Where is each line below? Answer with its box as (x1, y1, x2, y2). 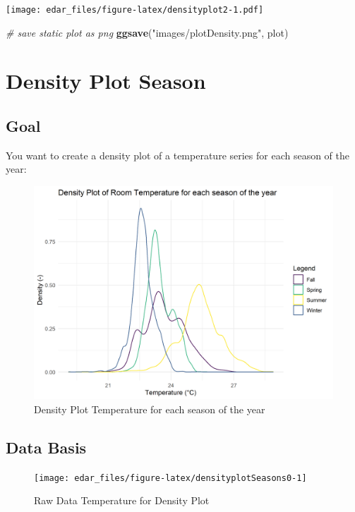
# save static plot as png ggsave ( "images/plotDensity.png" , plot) (6, 25, 289, 39)
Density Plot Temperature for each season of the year (34, 401, 265, 416)
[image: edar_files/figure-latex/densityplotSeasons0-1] (34, 473, 307, 483)
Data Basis (6, 436, 87, 458)
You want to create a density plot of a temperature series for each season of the (6, 147, 350, 162)
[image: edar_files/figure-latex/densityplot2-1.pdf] (6, 5, 264, 15)
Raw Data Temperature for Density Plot (34, 493, 210, 508)
